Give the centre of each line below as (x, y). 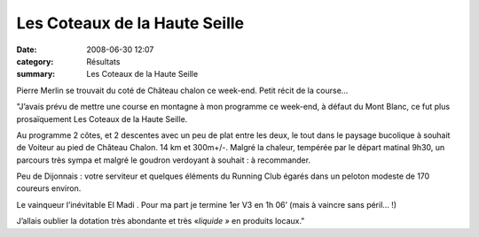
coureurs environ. (49, 188)
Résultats (103, 61)
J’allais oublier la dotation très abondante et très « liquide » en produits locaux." (161, 221)
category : (35, 61)
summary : (36, 74)
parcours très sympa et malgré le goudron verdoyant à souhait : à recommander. (163, 160)
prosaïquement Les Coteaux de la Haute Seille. (102, 119)
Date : (27, 50)
